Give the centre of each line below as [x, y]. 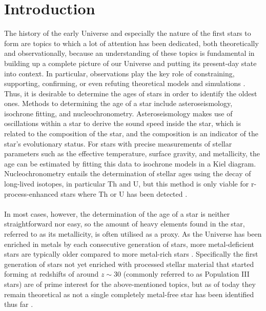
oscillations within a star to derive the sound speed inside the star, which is [122, 123]
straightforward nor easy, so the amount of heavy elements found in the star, [125, 224]
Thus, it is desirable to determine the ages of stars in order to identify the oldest [131, 93]
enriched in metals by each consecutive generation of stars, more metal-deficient [129, 244]
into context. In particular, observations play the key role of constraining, [119, 73]
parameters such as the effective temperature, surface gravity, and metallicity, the [132, 153]
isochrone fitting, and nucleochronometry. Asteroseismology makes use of [118, 113]
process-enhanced [31, 193]
